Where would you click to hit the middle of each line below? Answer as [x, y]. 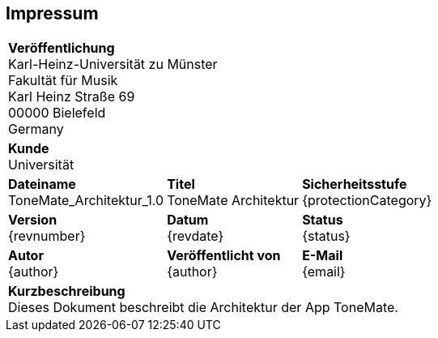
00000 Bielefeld [57, 113]
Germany [36, 129]
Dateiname [42, 184]
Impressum [52, 13]
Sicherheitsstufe [355, 184]
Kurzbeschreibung [67, 291]
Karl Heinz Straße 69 [72, 97]
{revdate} [196, 236]
